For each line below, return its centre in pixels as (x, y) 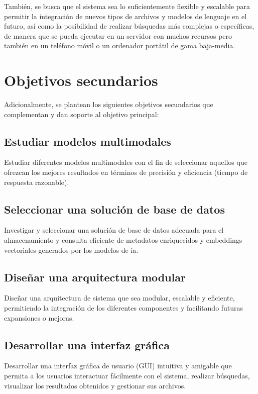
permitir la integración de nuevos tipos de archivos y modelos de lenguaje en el (125, 16)
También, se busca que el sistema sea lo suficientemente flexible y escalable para (127, 6)
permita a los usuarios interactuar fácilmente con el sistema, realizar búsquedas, (127, 376)
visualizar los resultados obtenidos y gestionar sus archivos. (95, 385)
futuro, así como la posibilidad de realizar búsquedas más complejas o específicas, (129, 26)
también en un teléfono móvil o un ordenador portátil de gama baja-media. (120, 45)
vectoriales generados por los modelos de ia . (71, 250)
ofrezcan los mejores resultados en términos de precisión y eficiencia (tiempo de (126, 172)
